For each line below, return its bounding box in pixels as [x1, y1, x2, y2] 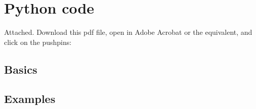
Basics [4, 61, 37, 77]
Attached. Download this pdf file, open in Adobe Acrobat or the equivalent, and [4, 27, 252, 37]
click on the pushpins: [4, 36, 72, 47]
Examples [4, 91, 56, 106]
